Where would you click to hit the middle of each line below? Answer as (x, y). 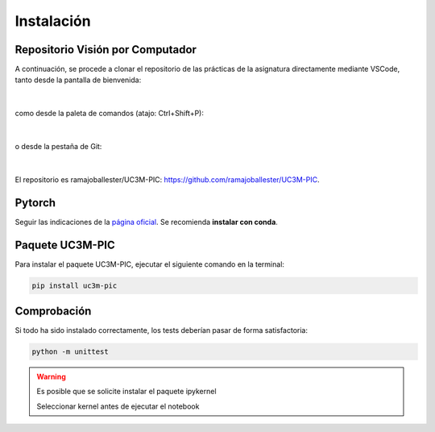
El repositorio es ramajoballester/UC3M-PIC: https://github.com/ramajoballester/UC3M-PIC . (167, 179)
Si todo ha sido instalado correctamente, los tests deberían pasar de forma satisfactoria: (161, 330)
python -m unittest (70, 352)
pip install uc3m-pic (75, 285)
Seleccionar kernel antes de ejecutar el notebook (118, 406)
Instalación (53, 21)
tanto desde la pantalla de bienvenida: (78, 80)
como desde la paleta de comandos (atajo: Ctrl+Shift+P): (110, 114)
